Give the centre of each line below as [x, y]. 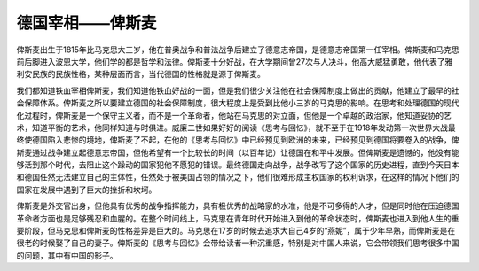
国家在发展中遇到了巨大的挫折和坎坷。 [86, 190]
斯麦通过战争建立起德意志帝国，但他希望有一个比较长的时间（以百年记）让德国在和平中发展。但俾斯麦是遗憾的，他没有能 [238, 152]
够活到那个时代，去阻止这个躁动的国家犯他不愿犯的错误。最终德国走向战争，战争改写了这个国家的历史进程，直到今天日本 [238, 165]
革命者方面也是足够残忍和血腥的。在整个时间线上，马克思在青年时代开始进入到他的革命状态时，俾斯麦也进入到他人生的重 [238, 218]
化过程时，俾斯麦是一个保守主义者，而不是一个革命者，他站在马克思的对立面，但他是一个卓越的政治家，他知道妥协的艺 [234, 115]
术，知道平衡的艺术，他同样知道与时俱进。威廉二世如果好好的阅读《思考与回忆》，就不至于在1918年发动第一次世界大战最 [236, 128]
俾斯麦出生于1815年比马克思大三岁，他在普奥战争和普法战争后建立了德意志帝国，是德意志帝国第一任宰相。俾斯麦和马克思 [238, 50]
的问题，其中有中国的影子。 [67, 255]
